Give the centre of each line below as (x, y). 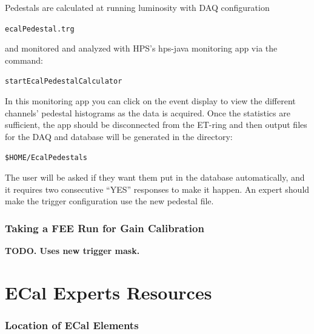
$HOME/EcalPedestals (46, 158)
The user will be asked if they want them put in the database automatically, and (155, 177)
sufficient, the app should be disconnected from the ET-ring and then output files (156, 125)
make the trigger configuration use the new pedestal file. (109, 201)
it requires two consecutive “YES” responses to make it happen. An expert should (157, 189)
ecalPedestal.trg (40, 29)
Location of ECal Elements (72, 325)
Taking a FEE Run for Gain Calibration (105, 228)
